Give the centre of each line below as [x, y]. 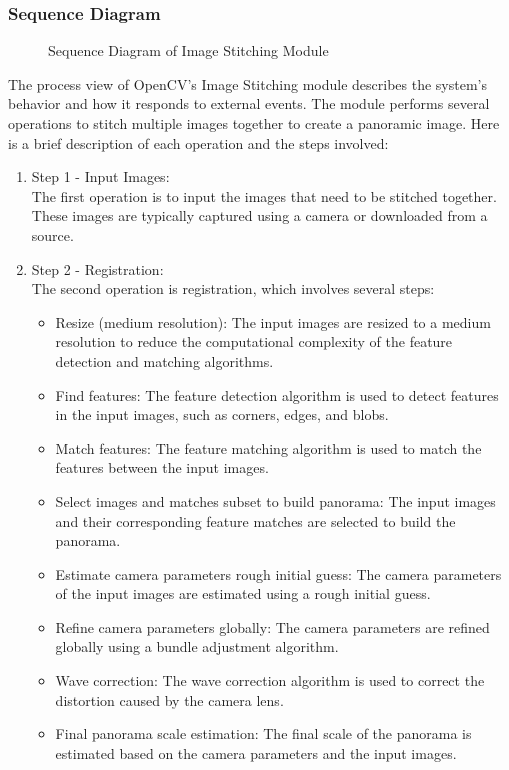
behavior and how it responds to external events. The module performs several [249, 103]
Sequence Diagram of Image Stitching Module [188, 50]
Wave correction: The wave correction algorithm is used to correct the [270, 680]
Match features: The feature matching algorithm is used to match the [268, 447]
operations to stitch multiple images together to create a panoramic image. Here [254, 123]
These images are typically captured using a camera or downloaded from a [259, 215]
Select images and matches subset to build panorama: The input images [275, 500]
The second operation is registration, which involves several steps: [233, 288]
